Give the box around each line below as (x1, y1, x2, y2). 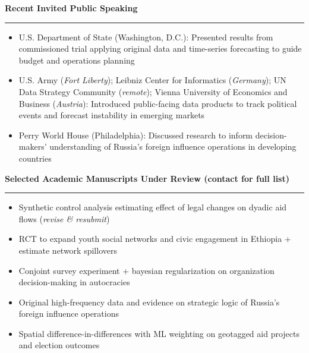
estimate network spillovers (18, 244, 117, 256)
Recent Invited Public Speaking (5, 2, 138, 14)
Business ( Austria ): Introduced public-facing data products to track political (18, 97, 297, 109)
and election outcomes (18, 339, 100, 351)
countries (18, 152, 52, 164)
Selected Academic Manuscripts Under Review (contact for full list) (5, 172, 289, 184)
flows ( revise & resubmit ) (18, 212, 110, 225)
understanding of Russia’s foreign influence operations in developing (49, 140, 297, 153)
